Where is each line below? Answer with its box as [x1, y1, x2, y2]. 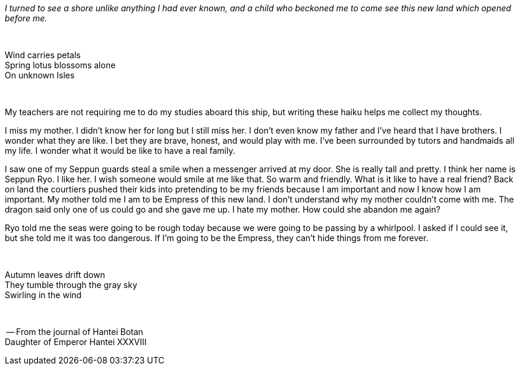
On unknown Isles [5, 70, 75, 80]
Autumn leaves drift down [5, 270, 105, 280]
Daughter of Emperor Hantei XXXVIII [5, 337, 147, 347]
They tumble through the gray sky [5, 280, 137, 290]
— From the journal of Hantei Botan [6, 327, 143, 337]
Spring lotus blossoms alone [5, 60, 116, 70]
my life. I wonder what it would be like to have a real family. [5, 146, 235, 156]
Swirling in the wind [5, 290, 82, 300]
